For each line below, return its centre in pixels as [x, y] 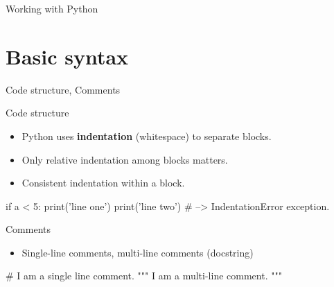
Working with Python [52, 8]
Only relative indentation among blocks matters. [125, 159]
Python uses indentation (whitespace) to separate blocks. [147, 136]
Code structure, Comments [63, 89]
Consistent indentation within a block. [103, 183]
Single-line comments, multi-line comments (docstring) [138, 252]
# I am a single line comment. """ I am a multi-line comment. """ [144, 276]
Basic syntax [67, 56]
